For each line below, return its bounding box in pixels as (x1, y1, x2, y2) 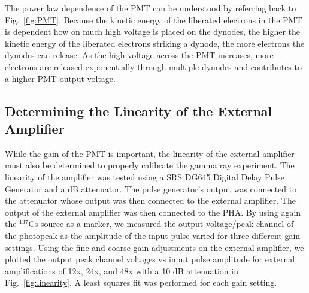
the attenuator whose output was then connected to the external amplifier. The (5, 194, 296, 207)
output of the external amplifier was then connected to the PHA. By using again (5, 206, 301, 218)
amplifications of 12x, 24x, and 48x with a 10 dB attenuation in (5, 264, 238, 277)
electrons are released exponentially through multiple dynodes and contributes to (5, 60, 302, 73)
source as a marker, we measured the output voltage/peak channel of (40, 218, 294, 230)
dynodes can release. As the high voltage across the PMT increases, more (5, 49, 274, 61)
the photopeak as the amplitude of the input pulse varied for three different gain (5, 229, 301, 241)
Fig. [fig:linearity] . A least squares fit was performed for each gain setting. (5, 276, 277, 289)
